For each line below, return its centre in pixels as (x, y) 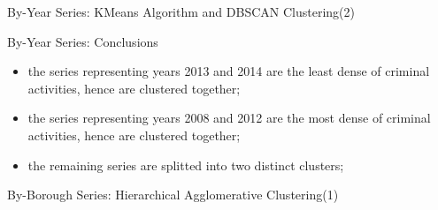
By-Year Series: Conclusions (83, 41)
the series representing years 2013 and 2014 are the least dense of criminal (229, 71)
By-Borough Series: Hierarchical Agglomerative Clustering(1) (173, 195)
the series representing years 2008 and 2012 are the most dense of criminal (229, 118)
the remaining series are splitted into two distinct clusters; (186, 165)
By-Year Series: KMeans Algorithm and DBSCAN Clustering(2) (181, 11)
